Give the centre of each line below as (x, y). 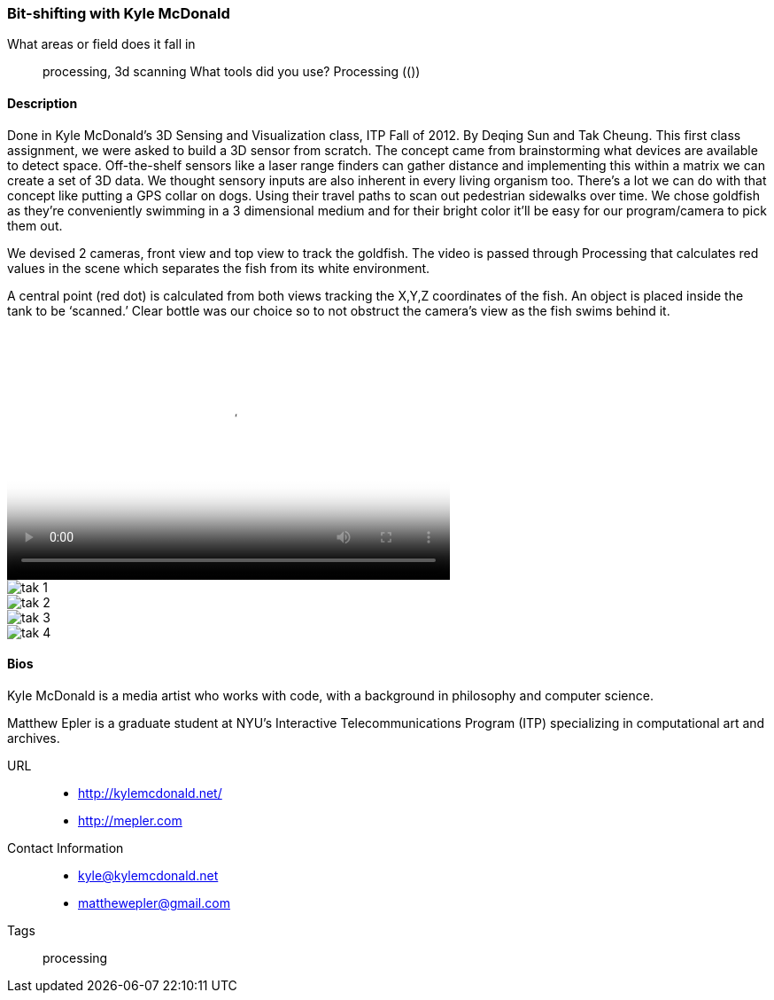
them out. (35, 225)
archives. (34, 738)
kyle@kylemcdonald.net (148, 875)
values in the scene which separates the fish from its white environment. (219, 268)
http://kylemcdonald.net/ (150, 793)
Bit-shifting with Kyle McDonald (119, 13)
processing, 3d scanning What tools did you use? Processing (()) (232, 72)
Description (43, 103)
